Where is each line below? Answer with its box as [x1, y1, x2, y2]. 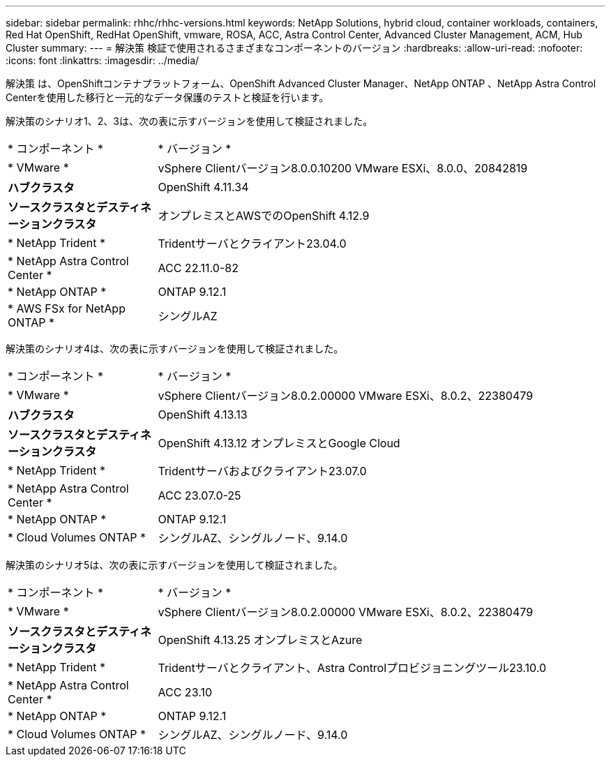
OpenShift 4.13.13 [158, 408, 248, 421]
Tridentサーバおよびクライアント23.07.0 [158, 464, 367, 478]
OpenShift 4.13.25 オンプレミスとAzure [158, 633, 363, 647]
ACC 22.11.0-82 [158, 261, 239, 275]
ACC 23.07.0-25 [158, 488, 241, 502]
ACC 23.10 [158, 685, 212, 699]
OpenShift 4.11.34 [158, 180, 249, 194]
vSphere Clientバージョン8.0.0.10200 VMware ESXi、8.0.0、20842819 [158, 161, 528, 175]
